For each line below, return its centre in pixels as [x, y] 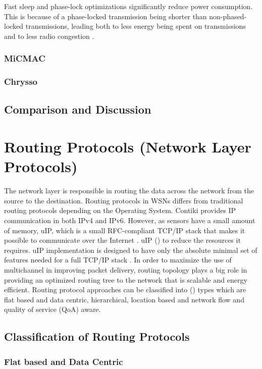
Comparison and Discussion [78, 109]
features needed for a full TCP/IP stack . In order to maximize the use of [118, 260]
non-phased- [228, 16]
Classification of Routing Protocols [97, 336]
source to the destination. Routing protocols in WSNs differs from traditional [124, 200]
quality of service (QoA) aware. [53, 309]
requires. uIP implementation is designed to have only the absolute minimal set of [131, 250]
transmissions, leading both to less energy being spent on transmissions [136, 26]
